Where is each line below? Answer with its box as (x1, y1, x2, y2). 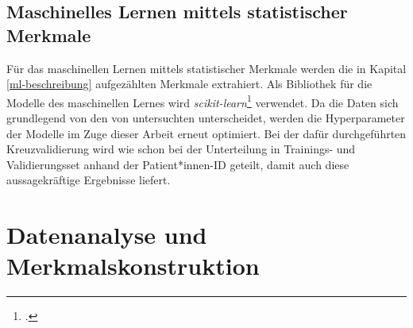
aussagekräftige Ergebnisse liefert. (6, 172, 171, 188)
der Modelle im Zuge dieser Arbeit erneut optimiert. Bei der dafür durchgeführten (6, 125, 407, 141)
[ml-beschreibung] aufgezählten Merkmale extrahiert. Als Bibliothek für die (6, 75, 372, 92)
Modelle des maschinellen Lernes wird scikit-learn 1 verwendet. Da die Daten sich (6, 91, 399, 110)
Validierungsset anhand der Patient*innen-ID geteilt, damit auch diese (6, 156, 349, 172)
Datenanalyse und (6, 218, 207, 251)
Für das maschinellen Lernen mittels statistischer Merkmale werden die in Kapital (6, 60, 407, 76)
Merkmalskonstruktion (6, 249, 260, 282)
